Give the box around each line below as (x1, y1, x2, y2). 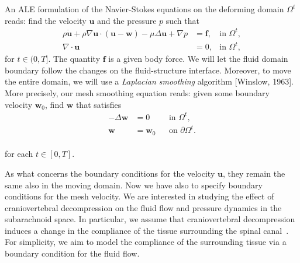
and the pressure (97, 14, 157, 26)
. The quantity (48, 52, 101, 65)
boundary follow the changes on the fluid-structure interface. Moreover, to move (5, 64, 291, 76)
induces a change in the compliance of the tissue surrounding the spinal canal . (5, 224, 289, 236)
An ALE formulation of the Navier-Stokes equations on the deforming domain (5, 3, 284, 15)
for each (5, 148, 33, 160)
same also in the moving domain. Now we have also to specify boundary (5, 178, 263, 191)
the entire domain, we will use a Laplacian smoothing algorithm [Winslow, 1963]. (5, 75, 294, 87)
